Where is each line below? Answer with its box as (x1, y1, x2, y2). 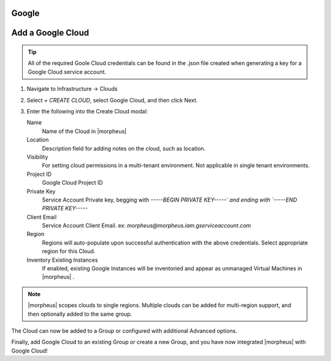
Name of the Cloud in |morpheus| (42, 127, 127, 135)
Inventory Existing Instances (26, 256, 98, 264)
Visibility (26, 153, 48, 161)
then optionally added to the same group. (28, 310, 132, 317)
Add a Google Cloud (11, 28, 89, 38)
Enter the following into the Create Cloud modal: (26, 107, 148, 115)
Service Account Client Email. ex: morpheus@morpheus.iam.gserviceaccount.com (42, 222, 251, 229)
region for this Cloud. (42, 248, 96, 255)
